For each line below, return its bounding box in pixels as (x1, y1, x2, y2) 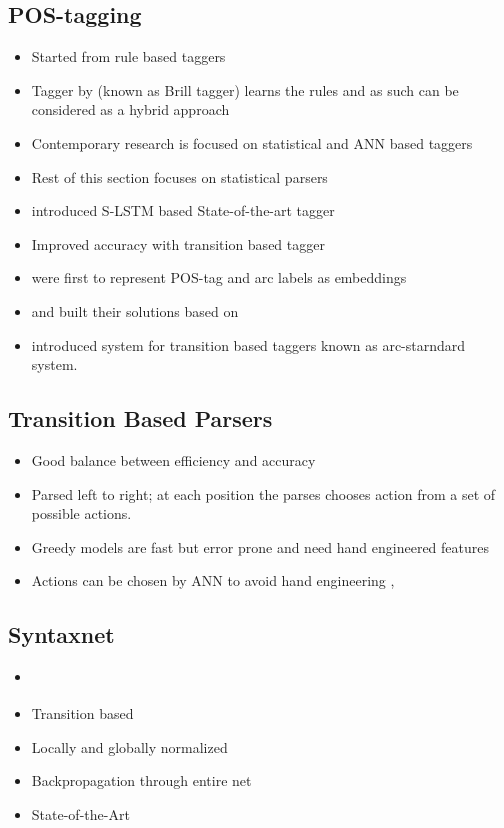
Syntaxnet (8, 619, 115, 650)
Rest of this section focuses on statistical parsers (31, 166, 328, 187)
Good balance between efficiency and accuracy (31, 449, 316, 470)
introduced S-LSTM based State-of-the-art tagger (31, 200, 335, 221)
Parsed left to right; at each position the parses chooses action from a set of (31, 483, 496, 504)
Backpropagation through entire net (31, 770, 252, 791)
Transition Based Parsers (8, 403, 273, 434)
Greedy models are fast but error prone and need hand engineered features (31, 536, 490, 557)
